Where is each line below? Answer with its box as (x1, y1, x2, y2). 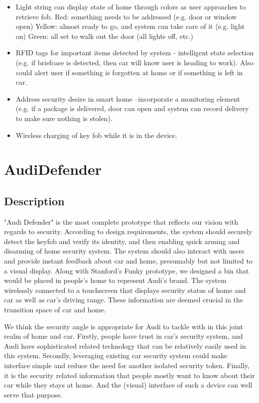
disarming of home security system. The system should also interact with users (4, 246, 245, 256)
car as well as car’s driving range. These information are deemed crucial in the (4, 294, 244, 305)
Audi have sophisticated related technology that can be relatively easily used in (4, 340, 246, 351)
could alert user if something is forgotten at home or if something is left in (15, 67, 243, 77)
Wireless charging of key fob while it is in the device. (15, 130, 177, 140)
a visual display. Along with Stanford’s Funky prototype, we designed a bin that (4, 265, 249, 275)
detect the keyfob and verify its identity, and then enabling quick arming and (4, 236, 240, 246)
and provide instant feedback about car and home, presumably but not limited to (4, 256, 253, 266)
